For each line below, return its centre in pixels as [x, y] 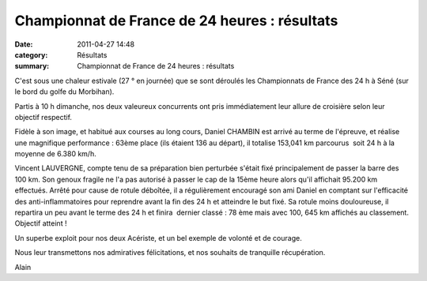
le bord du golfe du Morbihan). [64, 92]
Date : [24, 44]
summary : [32, 66]
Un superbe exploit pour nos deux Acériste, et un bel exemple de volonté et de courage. [158, 238]
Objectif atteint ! [41, 223]
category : [31, 54]
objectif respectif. [43, 117]
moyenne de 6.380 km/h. [55, 154]
